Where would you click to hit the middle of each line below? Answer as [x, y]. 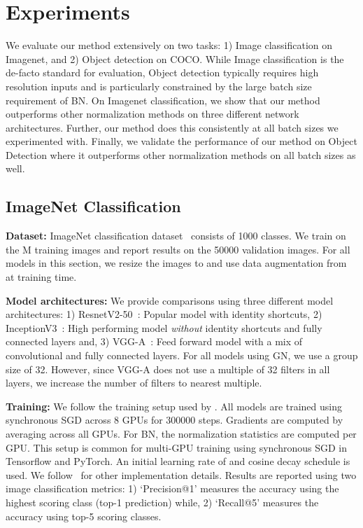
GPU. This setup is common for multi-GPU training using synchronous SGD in [176, 447]
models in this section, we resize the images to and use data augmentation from [176, 263]
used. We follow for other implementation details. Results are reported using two [181, 474]
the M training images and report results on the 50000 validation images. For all [178, 249]
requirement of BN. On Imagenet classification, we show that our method [163, 100]
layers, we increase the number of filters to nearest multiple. [134, 383]
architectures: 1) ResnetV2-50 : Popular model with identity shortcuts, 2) [164, 314]
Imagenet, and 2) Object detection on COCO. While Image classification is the [175, 58]
